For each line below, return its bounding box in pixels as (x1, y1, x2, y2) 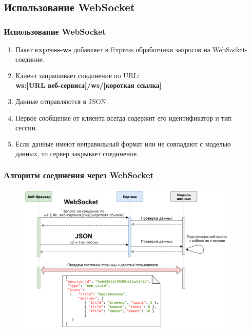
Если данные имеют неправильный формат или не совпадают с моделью (15, 139, 231, 149)
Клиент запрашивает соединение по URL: (15, 70, 140, 81)
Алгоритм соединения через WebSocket (4, 169, 154, 181)
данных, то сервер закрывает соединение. (15, 148, 139, 158)
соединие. (15, 54, 44, 64)
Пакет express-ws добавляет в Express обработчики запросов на (15, 44, 211, 54)
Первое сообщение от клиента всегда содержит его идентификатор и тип (15, 112, 232, 123)
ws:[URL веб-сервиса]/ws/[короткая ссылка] (15, 80, 162, 90)
